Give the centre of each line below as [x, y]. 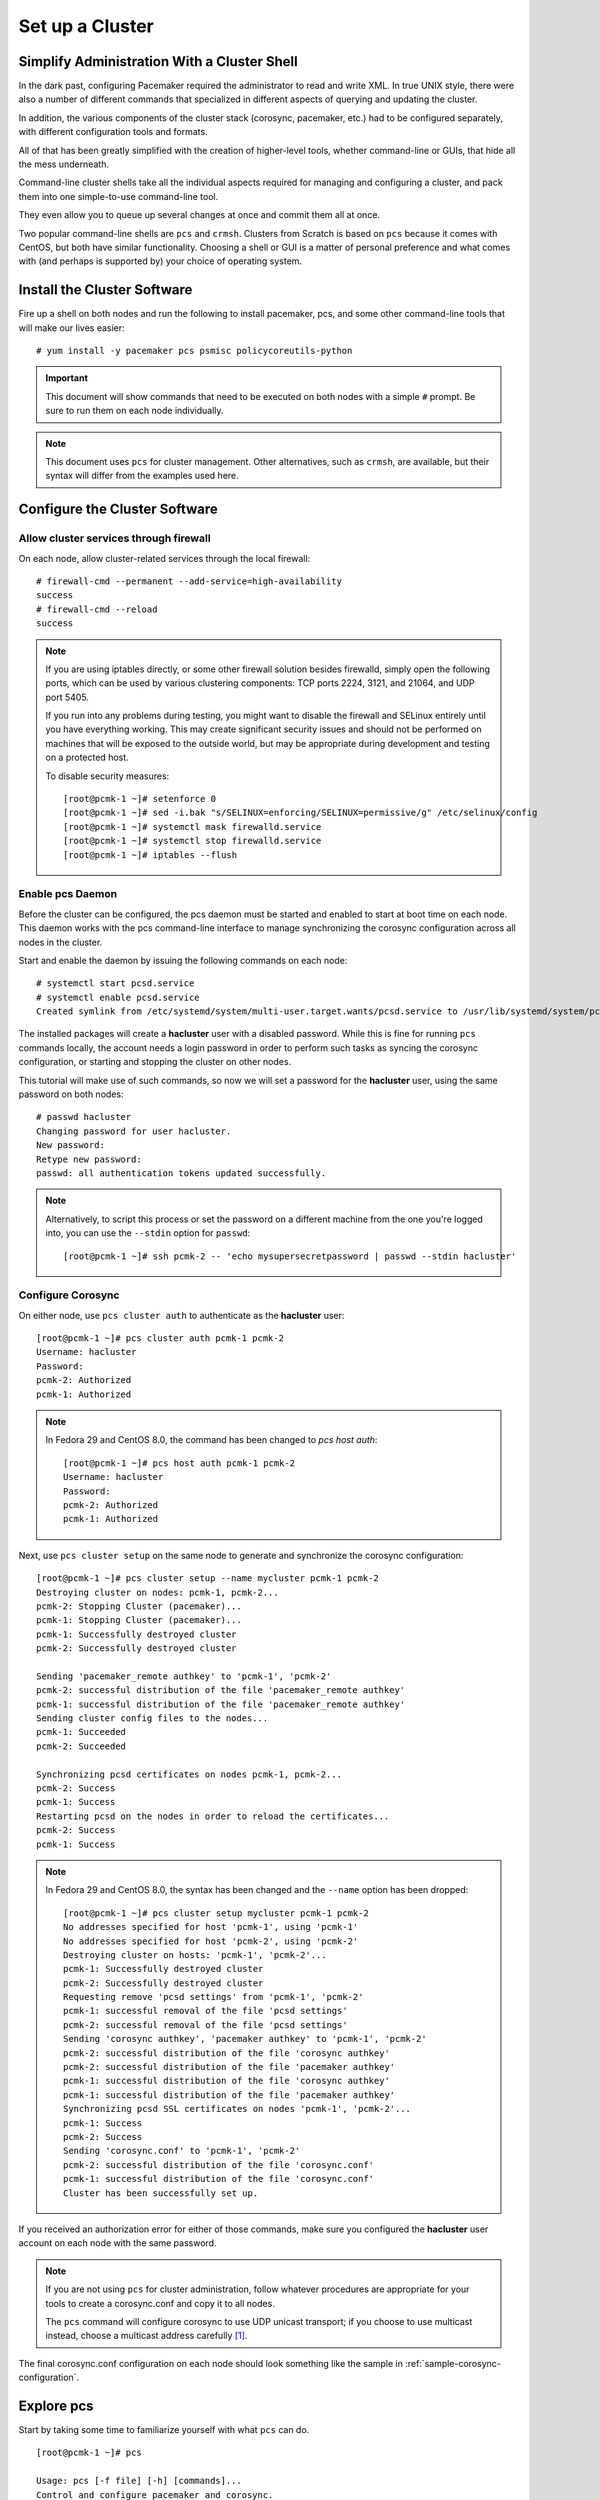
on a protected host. [87, 757]
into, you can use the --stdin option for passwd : [148, 1233]
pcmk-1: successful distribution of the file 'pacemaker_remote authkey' [221, 1704]
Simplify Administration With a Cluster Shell [158, 61]
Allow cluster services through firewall [114, 538]
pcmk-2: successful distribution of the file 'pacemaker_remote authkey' [221, 1690]
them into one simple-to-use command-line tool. [118, 196]
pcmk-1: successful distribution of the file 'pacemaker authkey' [229, 2094]
